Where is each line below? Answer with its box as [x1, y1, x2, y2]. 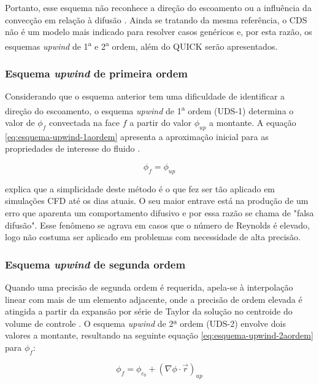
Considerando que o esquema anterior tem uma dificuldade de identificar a [5, 90, 285, 103]
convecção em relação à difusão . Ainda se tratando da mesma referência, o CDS [5, 13, 307, 26]
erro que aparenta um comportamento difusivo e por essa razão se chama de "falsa [5, 206, 314, 219]
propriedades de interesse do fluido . [5, 142, 140, 155]
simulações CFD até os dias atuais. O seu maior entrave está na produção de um [5, 194, 309, 207]
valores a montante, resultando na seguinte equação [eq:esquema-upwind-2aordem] [5, 329, 313, 342]
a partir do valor [129, 116, 192, 129]
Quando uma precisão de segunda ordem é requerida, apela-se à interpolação [5, 281, 293, 294]
